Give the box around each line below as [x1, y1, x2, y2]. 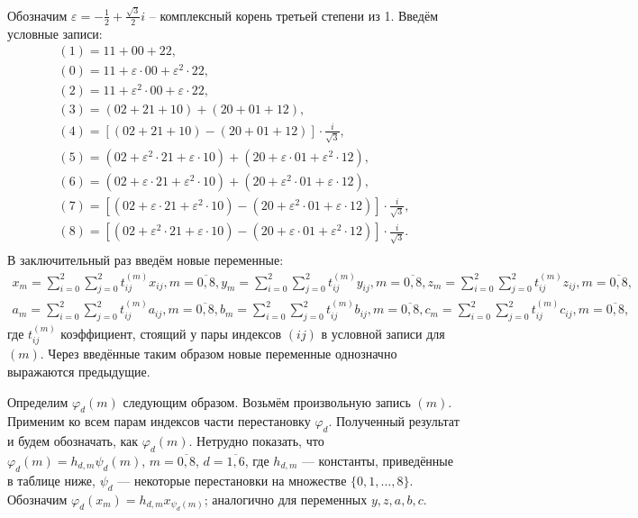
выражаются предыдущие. [7, 361, 150, 380]
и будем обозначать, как [7, 432, 139, 450]
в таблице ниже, [7, 470, 96, 489]
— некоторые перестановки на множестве [117, 470, 347, 489]
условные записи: [7, 23, 103, 42]
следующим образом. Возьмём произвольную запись [123, 392, 411, 411]
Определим [7, 392, 68, 411]
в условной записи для [321, 323, 445, 342]
